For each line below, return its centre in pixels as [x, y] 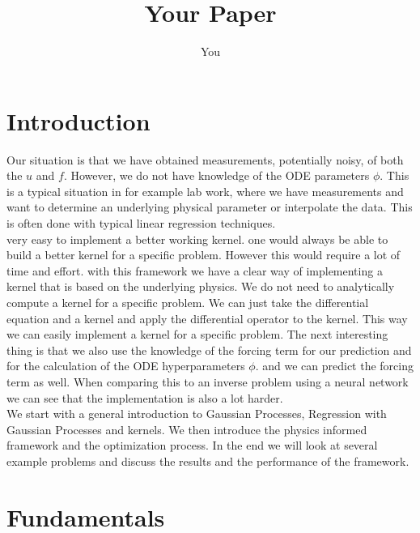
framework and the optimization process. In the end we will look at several [192, 445]
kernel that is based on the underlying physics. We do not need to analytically [201, 286]
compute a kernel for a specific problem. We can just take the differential [188, 302]
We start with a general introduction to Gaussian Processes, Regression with [197, 414]
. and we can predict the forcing [334, 366]
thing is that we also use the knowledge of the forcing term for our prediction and [209, 350]
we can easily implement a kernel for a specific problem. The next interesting [197, 334]
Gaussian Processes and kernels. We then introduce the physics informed [187, 429]
